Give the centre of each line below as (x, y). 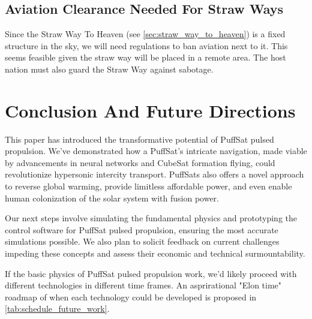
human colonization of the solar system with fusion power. (112, 198)
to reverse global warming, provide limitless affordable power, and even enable (148, 186)
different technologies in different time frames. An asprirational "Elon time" (143, 285)
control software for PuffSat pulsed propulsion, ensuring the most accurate (142, 229)
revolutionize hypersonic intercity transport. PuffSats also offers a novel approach (154, 174)
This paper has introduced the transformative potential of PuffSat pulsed (139, 139)
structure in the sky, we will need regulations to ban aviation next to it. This (146, 45)
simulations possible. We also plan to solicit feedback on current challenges (142, 241)
